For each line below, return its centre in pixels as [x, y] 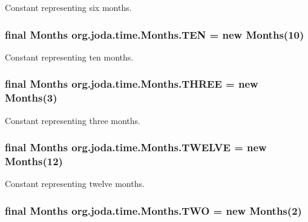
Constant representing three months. [73, 120]
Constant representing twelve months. [75, 184]
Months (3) [31, 98]
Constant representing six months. [68, 7]
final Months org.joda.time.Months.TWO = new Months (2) [153, 210]
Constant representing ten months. [69, 57]
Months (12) [34, 161]
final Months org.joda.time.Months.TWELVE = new [136, 147]
